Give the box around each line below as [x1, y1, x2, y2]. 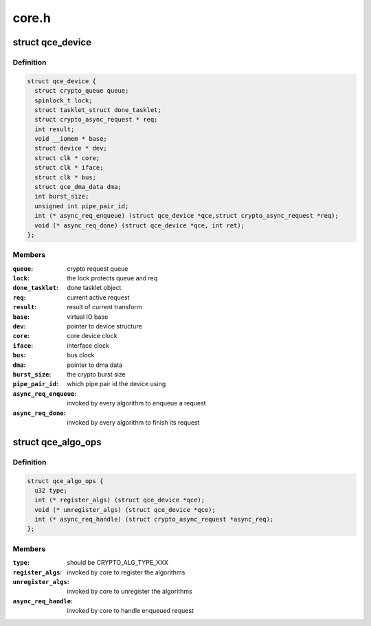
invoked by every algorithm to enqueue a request [67, 399, 206, 407]
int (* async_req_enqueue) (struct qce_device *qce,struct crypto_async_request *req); [34, 212, 339, 220]
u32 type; [34, 487, 68, 494]
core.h [12, 10, 51, 25]
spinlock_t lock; [34, 96, 93, 104]
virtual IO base [67, 313, 109, 321]
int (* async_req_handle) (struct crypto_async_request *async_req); [34, 515, 274, 524]
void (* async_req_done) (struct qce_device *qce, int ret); [34, 221, 245, 230]
